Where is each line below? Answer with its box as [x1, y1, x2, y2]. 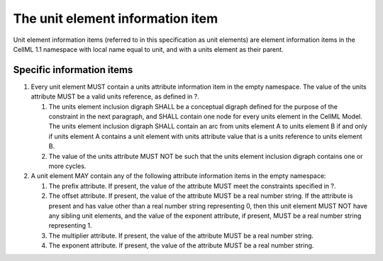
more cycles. [48, 162, 87, 170]
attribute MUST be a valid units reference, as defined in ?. [30, 92, 200, 101]
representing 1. [48, 221, 92, 230]
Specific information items [13, 64, 133, 76]
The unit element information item [13, 11, 218, 26]
